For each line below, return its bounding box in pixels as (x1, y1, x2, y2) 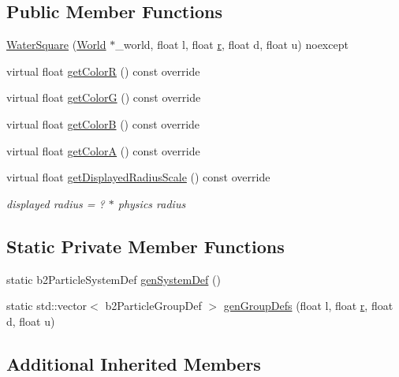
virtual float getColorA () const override (6, 142, 200, 159)
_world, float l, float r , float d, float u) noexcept (115, 36, 349, 53)
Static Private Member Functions (6, 233, 285, 258)
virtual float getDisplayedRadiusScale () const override (6, 169, 270, 185)
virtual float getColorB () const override (6, 115, 200, 132)
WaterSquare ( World (6, 36, 106, 53)
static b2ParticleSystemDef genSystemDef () (6, 271, 221, 287)
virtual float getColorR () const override (6, 62, 200, 79)
